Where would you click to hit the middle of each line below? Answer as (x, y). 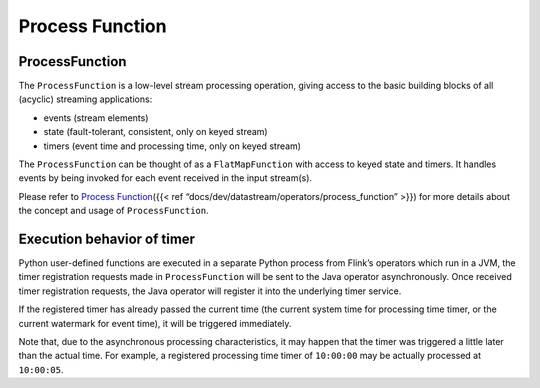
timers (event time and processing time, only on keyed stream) (172, 146)
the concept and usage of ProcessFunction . (113, 211)
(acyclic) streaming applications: (85, 99)
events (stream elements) (96, 117)
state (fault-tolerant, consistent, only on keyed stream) (156, 132)
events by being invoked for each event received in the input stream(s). (165, 178)
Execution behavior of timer (106, 239)
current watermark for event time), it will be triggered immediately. (155, 323)
